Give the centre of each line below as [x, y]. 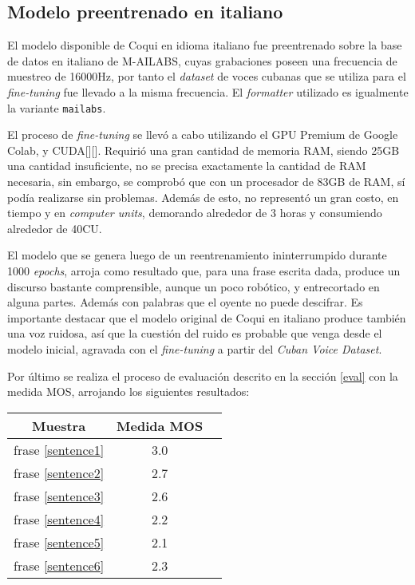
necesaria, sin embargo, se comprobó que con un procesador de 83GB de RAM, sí [206, 182]
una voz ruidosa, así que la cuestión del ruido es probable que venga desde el [195, 333]
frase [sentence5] [59, 542]
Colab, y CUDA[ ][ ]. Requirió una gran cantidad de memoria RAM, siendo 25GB [204, 150]
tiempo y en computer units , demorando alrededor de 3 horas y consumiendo [195, 213]
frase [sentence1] [59, 449]
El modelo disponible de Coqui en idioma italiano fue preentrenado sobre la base [205, 45]
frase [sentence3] [59, 496]
